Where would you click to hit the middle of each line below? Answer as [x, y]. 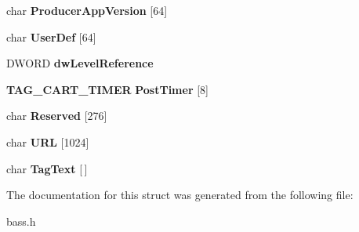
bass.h [21, 221]
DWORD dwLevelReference [80, 63]
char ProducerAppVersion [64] [87, 10]
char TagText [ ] [47, 168]
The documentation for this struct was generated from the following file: [180, 195]
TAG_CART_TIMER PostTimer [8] [107, 89]
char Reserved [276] [57, 116]
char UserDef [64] [51, 36]
